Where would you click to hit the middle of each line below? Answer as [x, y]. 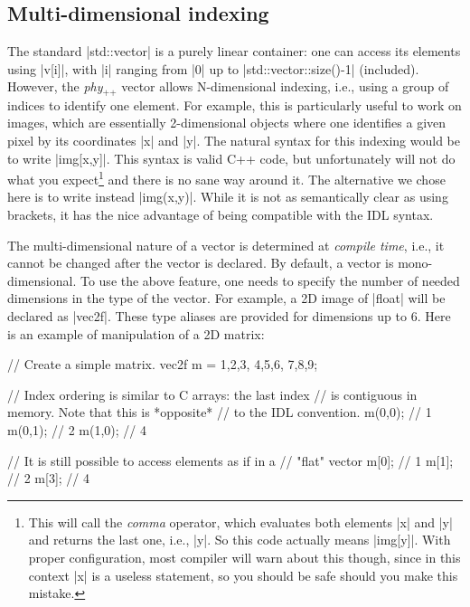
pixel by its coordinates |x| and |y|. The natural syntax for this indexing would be [234, 141]
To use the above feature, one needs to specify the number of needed [270, 280]
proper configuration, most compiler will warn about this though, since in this [244, 557]
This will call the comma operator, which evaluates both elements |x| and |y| [240, 522]
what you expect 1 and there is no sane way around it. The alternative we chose [226, 178]
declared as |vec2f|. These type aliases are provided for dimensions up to [207, 316]
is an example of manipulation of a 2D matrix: [136, 333]
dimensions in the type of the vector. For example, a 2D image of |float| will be [226, 298]
